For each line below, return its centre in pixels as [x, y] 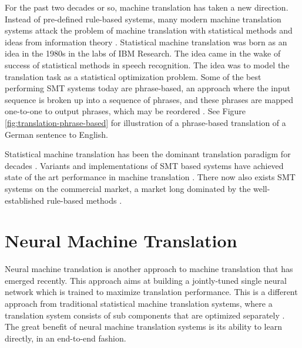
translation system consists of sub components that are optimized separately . [145, 315]
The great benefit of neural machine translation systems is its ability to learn [143, 327]
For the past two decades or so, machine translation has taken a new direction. [147, 7]
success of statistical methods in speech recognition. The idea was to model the [147, 64]
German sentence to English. [56, 134]
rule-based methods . [84, 200]
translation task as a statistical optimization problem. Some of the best [133, 76]
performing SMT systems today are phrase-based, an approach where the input [147, 88]
